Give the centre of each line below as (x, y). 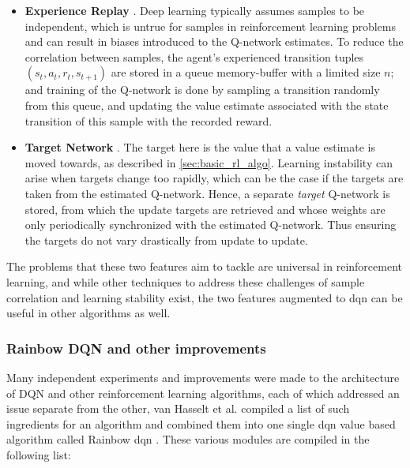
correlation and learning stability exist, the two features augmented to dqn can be (205, 297)
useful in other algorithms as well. (88, 313)
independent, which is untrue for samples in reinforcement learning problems (210, 26)
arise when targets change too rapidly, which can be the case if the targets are (214, 178)
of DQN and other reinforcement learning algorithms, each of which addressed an (203, 393)
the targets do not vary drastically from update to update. (166, 240)
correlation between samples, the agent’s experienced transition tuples (194, 56)
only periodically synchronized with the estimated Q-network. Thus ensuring (211, 225)
